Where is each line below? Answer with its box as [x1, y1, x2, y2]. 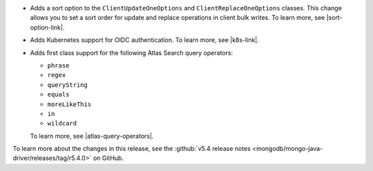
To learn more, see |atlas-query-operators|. [30, 132, 154, 140]
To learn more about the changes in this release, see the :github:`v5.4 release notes [12, 145, 251, 153]
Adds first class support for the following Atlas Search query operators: [30, 48, 233, 57]
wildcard [47, 119, 77, 128]
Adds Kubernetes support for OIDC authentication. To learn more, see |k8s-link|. [30, 36, 259, 44]
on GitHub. [93, 154, 124, 162]
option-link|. [30, 23, 65, 31]
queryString [47, 81, 88, 89]
